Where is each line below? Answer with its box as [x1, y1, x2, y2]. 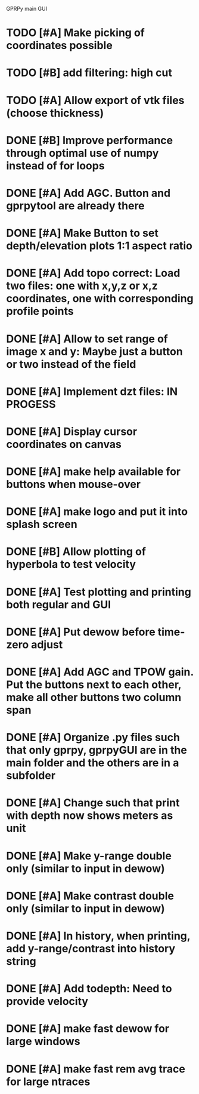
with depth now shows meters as [6, 809, 173, 822]
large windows [6, 1035, 80, 1049]
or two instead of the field [6, 357, 136, 371]
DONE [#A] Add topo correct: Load [6, 266, 181, 280]
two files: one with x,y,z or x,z [6, 279, 158, 292]
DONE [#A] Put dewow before [6, 625, 156, 639]
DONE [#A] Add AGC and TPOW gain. [6, 665, 194, 678]
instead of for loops [6, 159, 105, 172]
